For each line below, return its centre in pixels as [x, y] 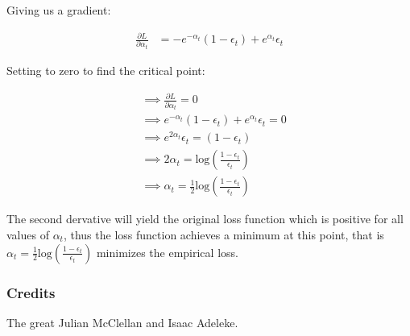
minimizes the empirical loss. [167, 252]
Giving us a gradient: [59, 10]
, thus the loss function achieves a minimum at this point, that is [224, 234]
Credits [31, 292]
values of [28, 234]
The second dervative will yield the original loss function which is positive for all [205, 219]
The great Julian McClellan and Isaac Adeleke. [122, 322]
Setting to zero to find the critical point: [106, 71]
